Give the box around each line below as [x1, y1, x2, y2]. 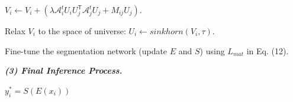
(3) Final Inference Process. [5, 64, 123, 77]
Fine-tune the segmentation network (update [5, 44, 168, 57]
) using [199, 44, 225, 57]
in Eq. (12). [246, 44, 289, 57]
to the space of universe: [38, 25, 126, 37]
